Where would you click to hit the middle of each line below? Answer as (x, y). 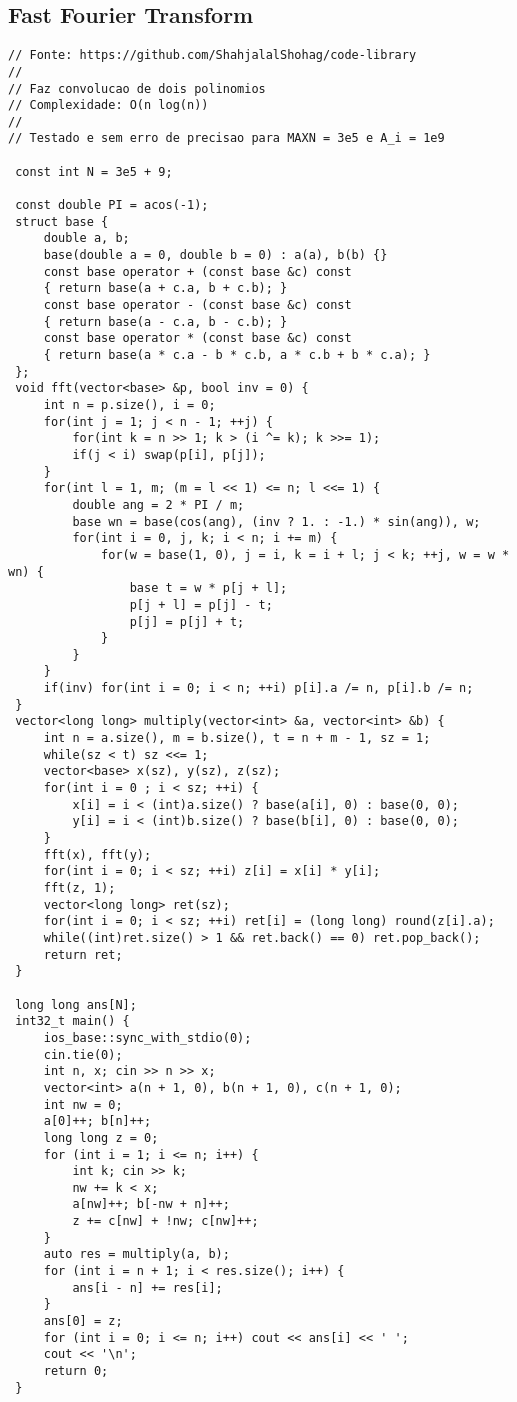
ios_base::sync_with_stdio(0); (147, 1037)
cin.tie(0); (83, 1054)
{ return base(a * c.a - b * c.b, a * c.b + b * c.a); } (237, 355)
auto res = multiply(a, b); (136, 1254)
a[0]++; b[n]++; (97, 1121)
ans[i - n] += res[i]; (147, 1287)
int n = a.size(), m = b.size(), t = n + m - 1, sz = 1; (237, 738)
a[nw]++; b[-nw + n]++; (151, 1204)
